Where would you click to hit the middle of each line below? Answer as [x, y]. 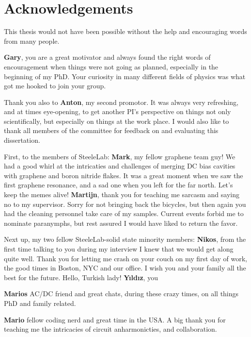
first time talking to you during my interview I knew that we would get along [119, 249]
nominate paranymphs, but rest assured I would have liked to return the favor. [121, 223]
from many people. [32, 41]
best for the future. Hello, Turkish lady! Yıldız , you [81, 277]
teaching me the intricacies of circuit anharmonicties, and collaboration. [110, 329]
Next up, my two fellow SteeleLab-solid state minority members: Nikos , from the [125, 239]
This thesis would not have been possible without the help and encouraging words [125, 31]
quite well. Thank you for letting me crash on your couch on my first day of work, [126, 258]
